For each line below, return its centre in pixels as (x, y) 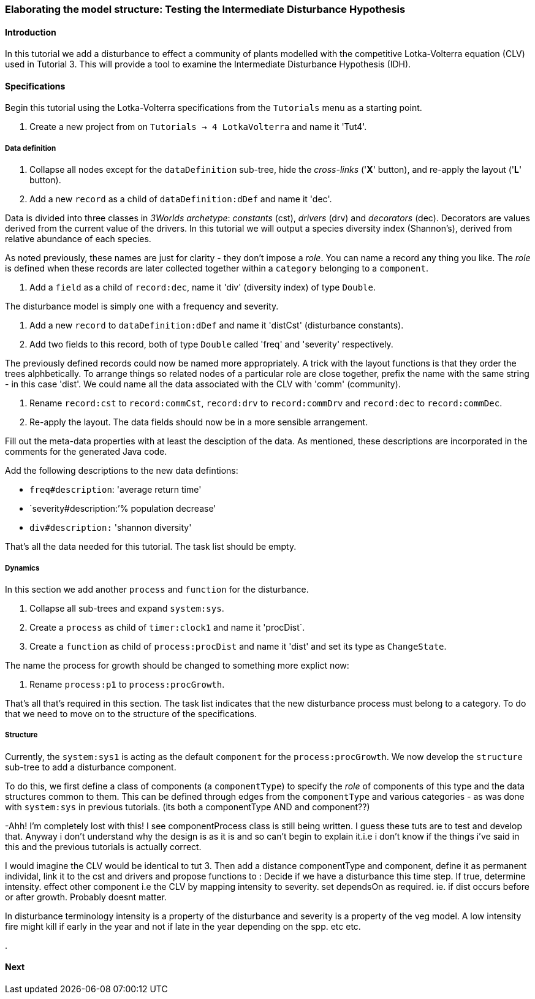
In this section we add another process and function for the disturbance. (157, 589)
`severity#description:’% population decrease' (123, 509)
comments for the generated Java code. (86, 452)
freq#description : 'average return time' (116, 490)
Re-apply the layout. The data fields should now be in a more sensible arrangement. (199, 422)
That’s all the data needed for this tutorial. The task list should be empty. (151, 547)
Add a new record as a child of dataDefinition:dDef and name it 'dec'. (181, 199)
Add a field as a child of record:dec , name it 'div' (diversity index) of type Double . (203, 287)
